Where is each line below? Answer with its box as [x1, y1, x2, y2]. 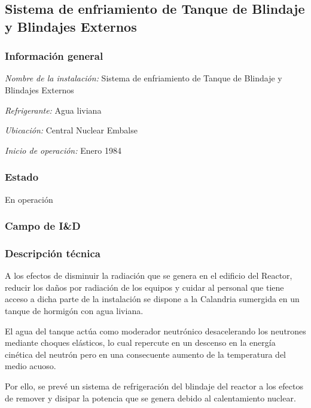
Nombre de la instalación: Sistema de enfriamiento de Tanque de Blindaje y [5, 72, 282, 84]
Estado [5, 169, 39, 184]
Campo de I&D [5, 218, 81, 233]
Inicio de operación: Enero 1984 [5, 144, 121, 156]
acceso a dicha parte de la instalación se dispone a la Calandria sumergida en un [5, 293, 300, 305]
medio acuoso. [5, 360, 56, 372]
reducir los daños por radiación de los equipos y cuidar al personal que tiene [5, 281, 284, 293]
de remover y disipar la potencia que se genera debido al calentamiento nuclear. [5, 391, 296, 404]
